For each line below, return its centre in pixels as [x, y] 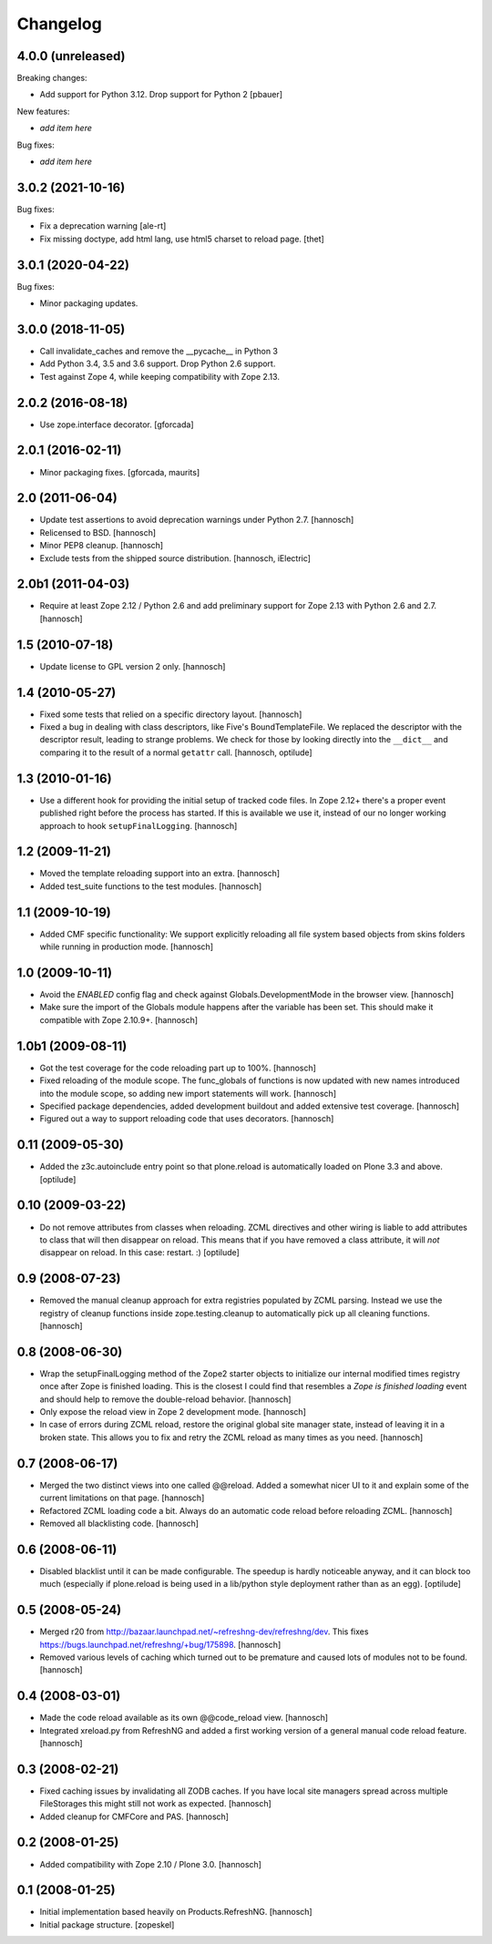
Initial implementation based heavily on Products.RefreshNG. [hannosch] [176, 1912]
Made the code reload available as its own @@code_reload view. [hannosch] [184, 1718]
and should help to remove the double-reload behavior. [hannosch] [165, 1399]
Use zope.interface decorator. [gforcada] [117, 425]
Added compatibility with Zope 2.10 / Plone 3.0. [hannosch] [150, 1864]
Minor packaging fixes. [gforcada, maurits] [120, 472]
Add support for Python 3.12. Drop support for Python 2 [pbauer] [161, 95]
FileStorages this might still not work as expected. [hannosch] [156, 1804]
